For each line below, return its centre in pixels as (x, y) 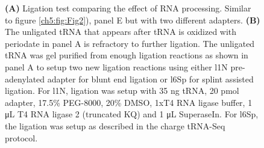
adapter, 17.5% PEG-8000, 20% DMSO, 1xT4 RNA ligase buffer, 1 (129, 102)
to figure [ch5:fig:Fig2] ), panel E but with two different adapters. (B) (133, 20)
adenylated (25, 79)
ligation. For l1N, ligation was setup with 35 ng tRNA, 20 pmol (122, 91)
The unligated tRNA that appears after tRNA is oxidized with (121, 32)
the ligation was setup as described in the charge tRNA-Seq (115, 125)
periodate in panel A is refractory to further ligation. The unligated (130, 43)
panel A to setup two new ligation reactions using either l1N (116, 66)
